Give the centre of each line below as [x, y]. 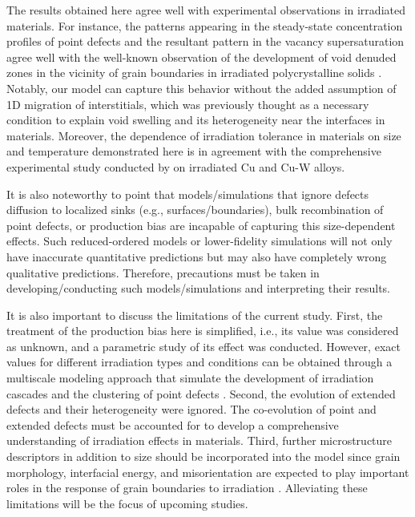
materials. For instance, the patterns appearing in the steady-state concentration [205, 25]
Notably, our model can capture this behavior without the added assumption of [201, 88]
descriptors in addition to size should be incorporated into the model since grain [203, 456]
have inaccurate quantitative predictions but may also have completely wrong [197, 256]
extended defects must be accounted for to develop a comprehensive [173, 424]
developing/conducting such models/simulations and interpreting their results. [198, 288]
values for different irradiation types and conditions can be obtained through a [199, 362]
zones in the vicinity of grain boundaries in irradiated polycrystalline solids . [194, 73]
